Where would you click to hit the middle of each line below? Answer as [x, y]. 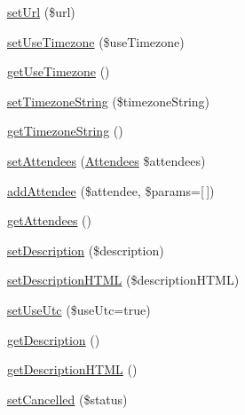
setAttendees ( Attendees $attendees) [107, 160]
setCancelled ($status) [67, 399]
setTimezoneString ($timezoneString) [109, 101]
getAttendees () [49, 220]
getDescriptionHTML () [72, 369]
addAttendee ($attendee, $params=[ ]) [111, 190]
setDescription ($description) [86, 250]
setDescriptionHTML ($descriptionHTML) [123, 280]
